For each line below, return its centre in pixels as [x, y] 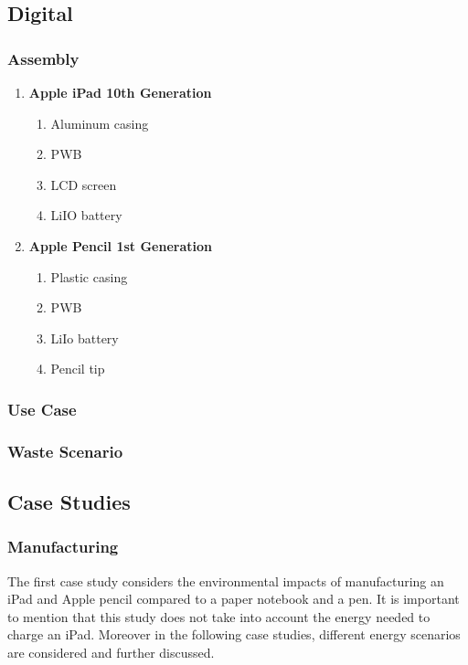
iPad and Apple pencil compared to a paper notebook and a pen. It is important [234, 599]
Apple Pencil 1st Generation [120, 245]
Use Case [42, 409]
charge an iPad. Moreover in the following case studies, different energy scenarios [234, 634]
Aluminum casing [100, 123]
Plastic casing [89, 276]
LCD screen [84, 184]
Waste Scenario [65, 451]
